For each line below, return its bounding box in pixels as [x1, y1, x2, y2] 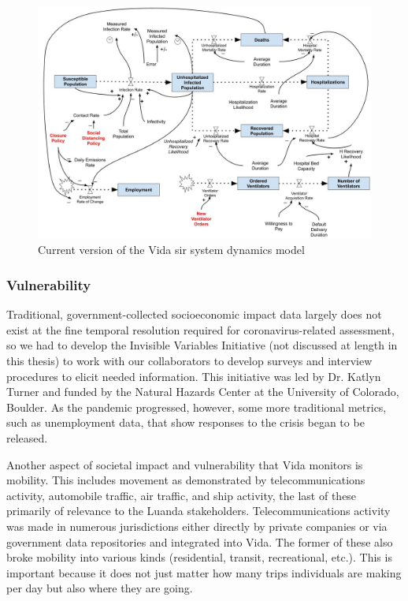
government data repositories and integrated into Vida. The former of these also [6, 533, 393, 550]
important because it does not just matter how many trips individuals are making [6, 564, 402, 580]
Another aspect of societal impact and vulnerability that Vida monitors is [6, 456, 363, 472]
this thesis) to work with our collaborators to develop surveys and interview [6, 353, 373, 368]
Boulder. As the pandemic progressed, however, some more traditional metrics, [6, 398, 387, 415]
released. [6, 429, 48, 446]
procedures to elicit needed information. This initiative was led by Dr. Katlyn [6, 368, 381, 384]
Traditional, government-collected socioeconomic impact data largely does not [6, 306, 382, 323]
